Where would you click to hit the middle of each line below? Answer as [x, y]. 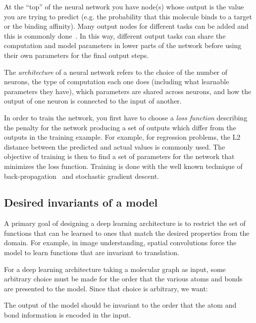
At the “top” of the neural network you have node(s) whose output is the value [124, 6]
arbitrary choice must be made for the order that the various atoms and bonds [123, 279]
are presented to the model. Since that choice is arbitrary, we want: [106, 288]
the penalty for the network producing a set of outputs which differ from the [120, 127]
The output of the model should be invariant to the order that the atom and [120, 305]
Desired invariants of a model [81, 202]
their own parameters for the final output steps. [77, 55]
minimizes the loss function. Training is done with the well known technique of [123, 166]
